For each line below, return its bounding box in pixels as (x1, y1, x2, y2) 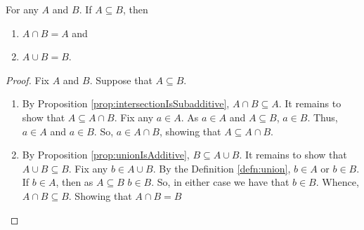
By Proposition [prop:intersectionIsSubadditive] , (22, 96, 230, 111)
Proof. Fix (6, 72, 49, 87)
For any (6, 2, 39, 16)
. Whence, (316, 175, 359, 189)
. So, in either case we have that (151, 175, 290, 189)
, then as (56, 175, 93, 189)
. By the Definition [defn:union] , (152, 161, 291, 175)
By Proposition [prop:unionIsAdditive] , (22, 147, 190, 162)
